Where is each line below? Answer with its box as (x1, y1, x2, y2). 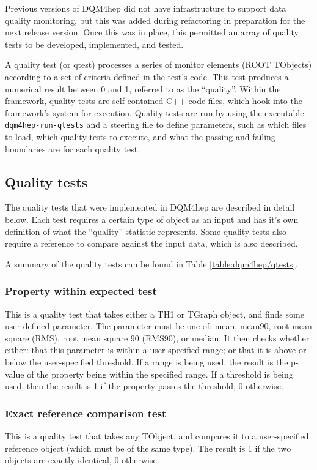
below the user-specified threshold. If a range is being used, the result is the (5, 355, 288, 368)
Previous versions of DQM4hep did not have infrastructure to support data (5, 2, 286, 14)
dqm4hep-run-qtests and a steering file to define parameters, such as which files (5, 118, 307, 131)
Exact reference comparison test (5, 405, 167, 420)
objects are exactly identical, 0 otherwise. (5, 453, 159, 466)
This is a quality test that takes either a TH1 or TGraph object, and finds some (5, 307, 304, 320)
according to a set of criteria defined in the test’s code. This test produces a (5, 70, 289, 83)
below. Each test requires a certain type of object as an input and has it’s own (5, 212, 299, 225)
